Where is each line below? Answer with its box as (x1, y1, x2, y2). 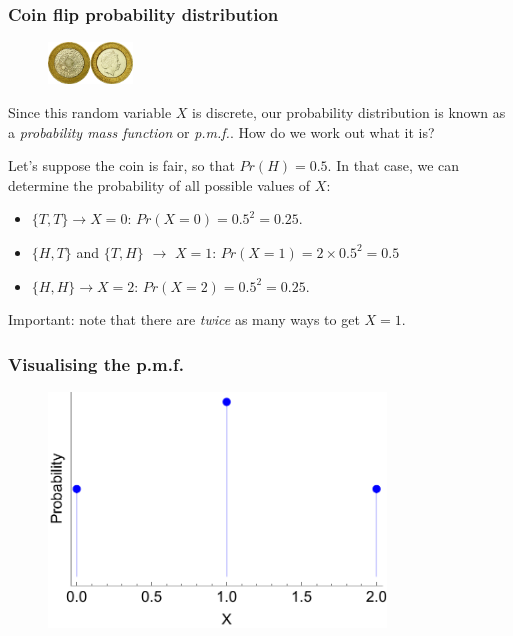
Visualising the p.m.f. (8, 351, 184, 376)
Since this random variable (8, 101, 172, 122)
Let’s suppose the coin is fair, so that (8, 155, 235, 176)
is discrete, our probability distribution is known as (192, 101, 506, 122)
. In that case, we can (327, 155, 460, 176)
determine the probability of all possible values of (8, 174, 311, 195)
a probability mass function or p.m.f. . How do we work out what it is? (8, 121, 435, 142)
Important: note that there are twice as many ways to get (8, 309, 360, 330)
